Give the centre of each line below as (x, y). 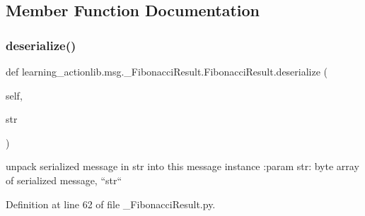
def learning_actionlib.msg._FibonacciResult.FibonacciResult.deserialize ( (167, 71)
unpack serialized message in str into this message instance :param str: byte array (182, 166)
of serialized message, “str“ (64, 180)
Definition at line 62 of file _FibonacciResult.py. (111, 204)
